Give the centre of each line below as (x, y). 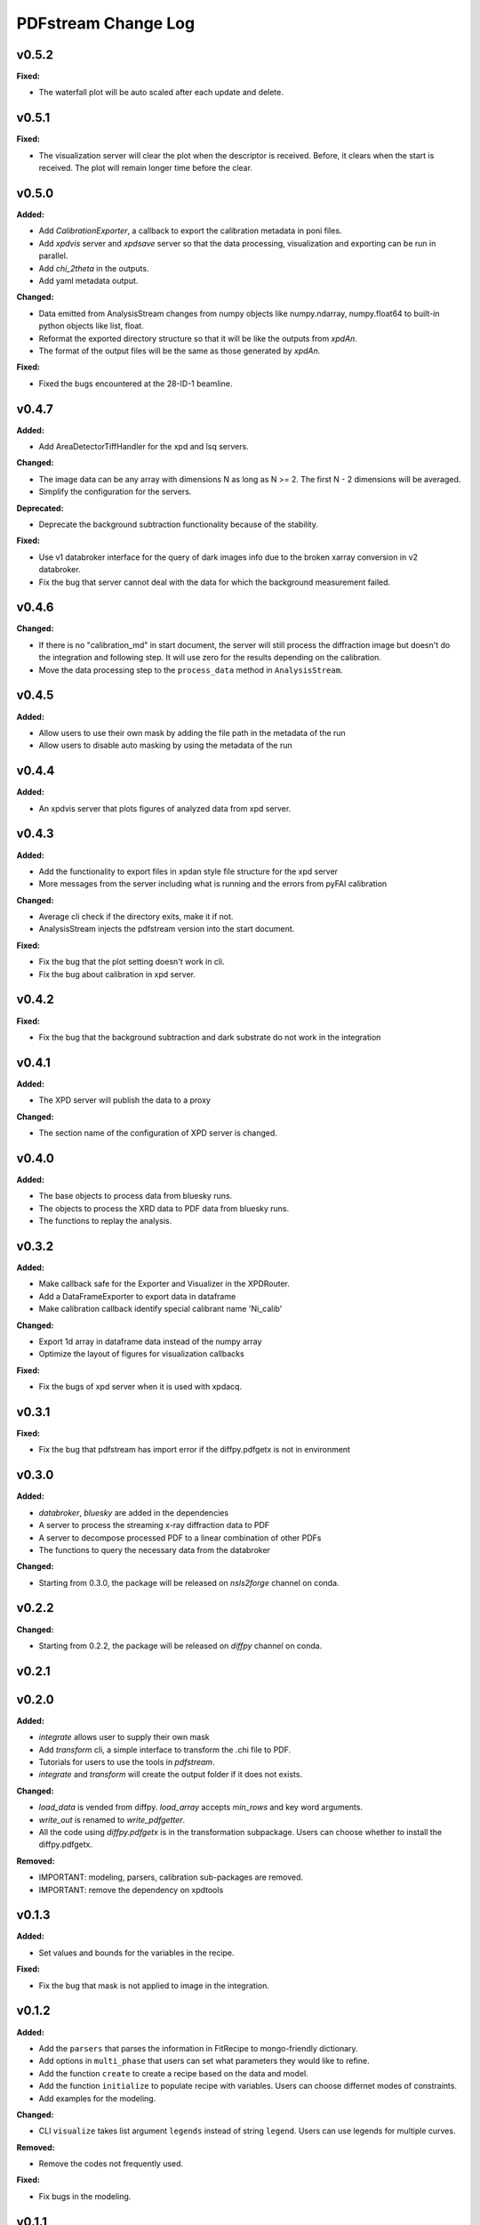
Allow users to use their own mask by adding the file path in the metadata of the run (192, 732)
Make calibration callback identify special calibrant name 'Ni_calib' (160, 1309)
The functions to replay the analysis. (105, 1221)
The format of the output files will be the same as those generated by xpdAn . (180, 351)
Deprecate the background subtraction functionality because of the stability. (179, 524)
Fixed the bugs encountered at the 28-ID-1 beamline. (136, 384)
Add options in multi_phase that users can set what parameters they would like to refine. (204, 2061)
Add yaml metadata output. (88, 281)
